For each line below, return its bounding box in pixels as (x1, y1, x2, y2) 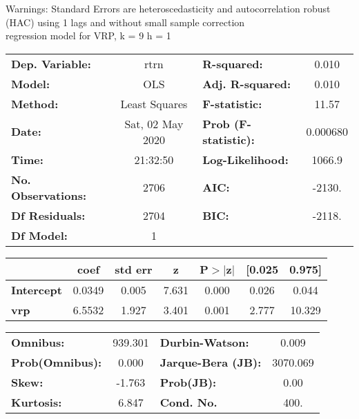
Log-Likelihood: (202, 151, 289, 167)
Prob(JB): (159, 374, 217, 390)
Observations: (11, 187, 87, 203)
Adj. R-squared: (202, 75, 291, 92)
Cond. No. (159, 394, 217, 410)
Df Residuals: (11, 207, 86, 223)
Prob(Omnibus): (11, 354, 102, 370)
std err (115, 260, 153, 277)
